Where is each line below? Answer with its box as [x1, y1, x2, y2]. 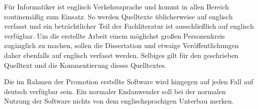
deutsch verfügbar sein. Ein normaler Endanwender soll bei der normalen [4, 86, 226, 96]
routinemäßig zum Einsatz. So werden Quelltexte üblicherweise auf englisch [4, 11, 233, 21]
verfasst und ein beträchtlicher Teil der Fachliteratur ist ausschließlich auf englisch [4, 21, 254, 31]
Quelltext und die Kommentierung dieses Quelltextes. [4, 59, 167, 70]
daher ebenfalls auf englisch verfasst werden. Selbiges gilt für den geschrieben [4, 50, 239, 60]
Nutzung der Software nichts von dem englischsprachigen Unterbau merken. [4, 96, 234, 106]
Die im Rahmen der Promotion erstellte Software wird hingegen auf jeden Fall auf [4, 76, 254, 87]
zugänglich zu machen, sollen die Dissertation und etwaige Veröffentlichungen [4, 40, 239, 51]
